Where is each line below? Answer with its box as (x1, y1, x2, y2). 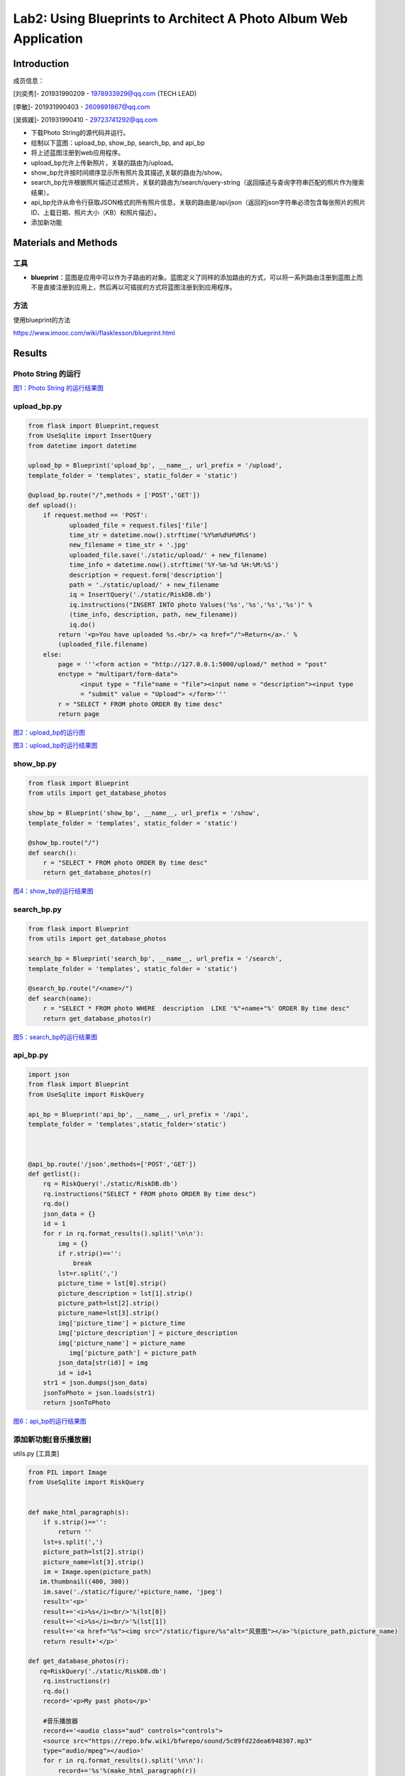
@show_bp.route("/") (28, 839, 99, 847)
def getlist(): (28, 1169, 81, 1178)
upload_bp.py (13, 401, 62, 411)
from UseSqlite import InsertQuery (28, 432, 152, 440)
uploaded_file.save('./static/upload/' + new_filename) (69, 551, 268, 559)
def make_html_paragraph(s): (28, 1508, 130, 1516)
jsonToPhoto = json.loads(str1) (43, 1389, 156, 1397)
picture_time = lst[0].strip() (57, 1279, 167, 1287)
